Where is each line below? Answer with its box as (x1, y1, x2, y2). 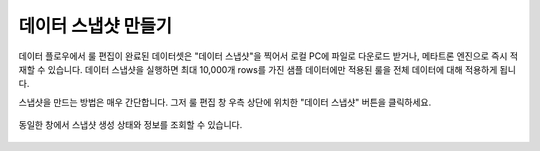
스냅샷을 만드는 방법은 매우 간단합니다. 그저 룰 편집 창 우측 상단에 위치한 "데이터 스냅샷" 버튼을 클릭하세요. (18, 96, 432, 108)
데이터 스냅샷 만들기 (18, 15, 173, 37)
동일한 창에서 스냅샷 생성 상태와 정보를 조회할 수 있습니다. (18, 119, 243, 131)
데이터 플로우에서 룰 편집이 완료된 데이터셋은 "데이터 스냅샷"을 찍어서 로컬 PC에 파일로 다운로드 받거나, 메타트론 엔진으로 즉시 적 (18, 50, 519, 62)
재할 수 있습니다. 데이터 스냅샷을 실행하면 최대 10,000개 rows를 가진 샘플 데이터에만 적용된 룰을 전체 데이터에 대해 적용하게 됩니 (18, 63, 517, 75)
